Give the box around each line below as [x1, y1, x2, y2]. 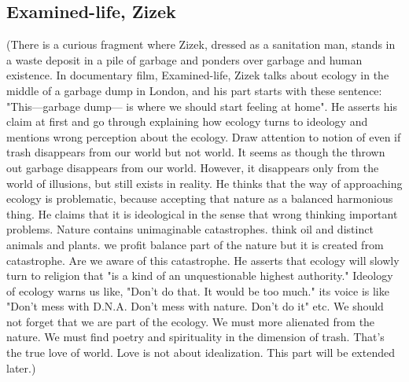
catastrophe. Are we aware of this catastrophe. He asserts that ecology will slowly [6, 252, 400, 268]
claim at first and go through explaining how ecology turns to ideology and [6, 113, 368, 130]
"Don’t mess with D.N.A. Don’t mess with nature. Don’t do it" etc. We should [6, 298, 384, 314]
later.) [6, 359, 36, 376]
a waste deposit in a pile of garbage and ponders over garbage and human [6, 51, 363, 68]
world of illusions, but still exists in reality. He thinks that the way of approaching [6, 174, 403, 191]
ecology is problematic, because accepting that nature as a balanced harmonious [6, 190, 393, 207]
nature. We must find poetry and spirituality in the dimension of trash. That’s [6, 329, 385, 345]
